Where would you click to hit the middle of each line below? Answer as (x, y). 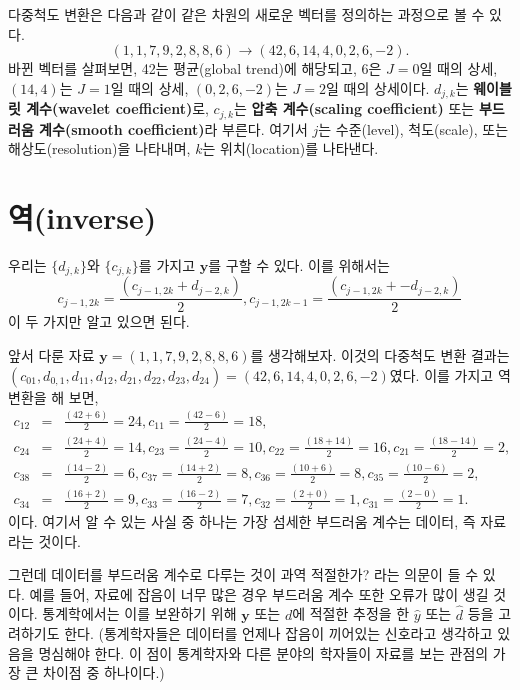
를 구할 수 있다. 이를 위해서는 (299, 265)
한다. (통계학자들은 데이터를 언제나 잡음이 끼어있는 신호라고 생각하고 (278, 633)
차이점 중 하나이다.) (104, 672)
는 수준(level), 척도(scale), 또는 (413, 128)
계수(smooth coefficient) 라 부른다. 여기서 (173, 128)
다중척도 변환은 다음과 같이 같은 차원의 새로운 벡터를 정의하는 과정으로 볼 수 (246, 14)
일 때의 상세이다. (378, 87)
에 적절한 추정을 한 (351, 613)
